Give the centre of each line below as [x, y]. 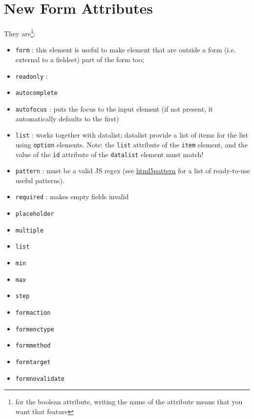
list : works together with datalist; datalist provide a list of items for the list [132, 135]
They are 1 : [20, 33]
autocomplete [36, 93]
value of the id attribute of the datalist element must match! [109, 154]
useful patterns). [40, 180]
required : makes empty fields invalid [72, 197]
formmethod [33, 346]
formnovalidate [40, 379]
